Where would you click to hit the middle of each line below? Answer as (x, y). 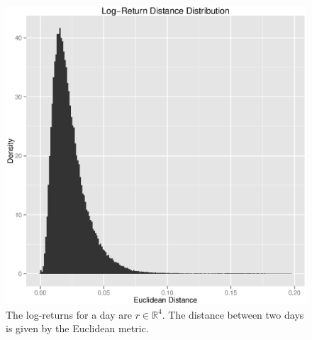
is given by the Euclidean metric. (77, 328)
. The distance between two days (233, 314)
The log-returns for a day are (69, 314)
